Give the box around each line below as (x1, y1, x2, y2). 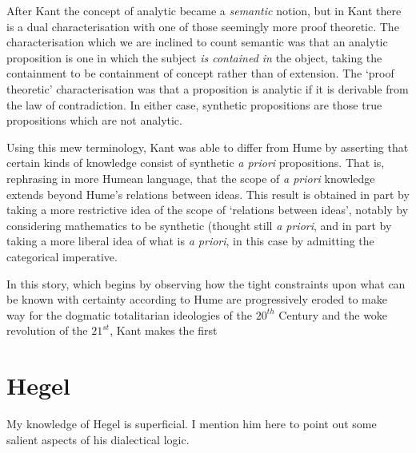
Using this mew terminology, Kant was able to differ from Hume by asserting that (6, 138, 409, 155)
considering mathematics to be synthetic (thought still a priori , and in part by (6, 217, 392, 233)
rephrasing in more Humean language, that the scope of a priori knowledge (6, 169, 375, 186)
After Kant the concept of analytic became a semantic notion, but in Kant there (6, 2, 402, 18)
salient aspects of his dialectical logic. (6, 431, 190, 447)
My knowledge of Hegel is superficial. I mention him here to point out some (6, 415, 377, 431)
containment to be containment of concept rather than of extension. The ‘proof (6, 65, 394, 81)
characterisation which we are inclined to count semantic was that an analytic (6, 34, 388, 50)
